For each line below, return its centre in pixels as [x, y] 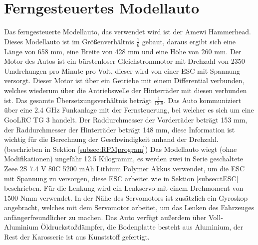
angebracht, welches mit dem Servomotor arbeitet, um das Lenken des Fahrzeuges [129, 207]
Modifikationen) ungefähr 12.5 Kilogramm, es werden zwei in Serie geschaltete [124, 159]
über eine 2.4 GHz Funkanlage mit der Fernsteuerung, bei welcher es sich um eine [129, 110]
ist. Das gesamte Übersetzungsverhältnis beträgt [78, 100]
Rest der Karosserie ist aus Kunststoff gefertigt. [77, 237]
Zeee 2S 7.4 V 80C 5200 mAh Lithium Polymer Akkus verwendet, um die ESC [125, 168]
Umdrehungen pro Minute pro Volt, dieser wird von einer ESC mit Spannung [122, 70]
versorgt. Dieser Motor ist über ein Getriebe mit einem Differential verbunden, [124, 80]
